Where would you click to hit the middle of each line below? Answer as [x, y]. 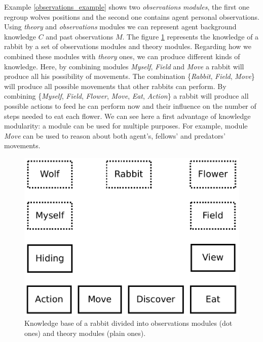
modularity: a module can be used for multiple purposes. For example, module [126, 126]
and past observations [80, 36]
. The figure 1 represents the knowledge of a [191, 36]
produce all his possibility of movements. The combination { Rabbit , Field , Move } [129, 76]
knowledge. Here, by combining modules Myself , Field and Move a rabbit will [124, 66]
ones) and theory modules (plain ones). [85, 333]
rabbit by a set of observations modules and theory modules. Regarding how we [128, 46]
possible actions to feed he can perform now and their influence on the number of [130, 105]
